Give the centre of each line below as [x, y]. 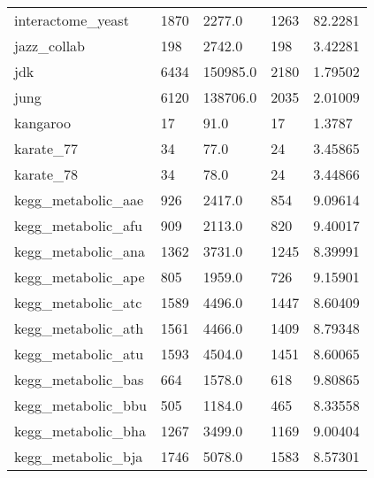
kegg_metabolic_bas [79, 379]
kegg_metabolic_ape [80, 277]
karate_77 [46, 148]
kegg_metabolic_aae [79, 200]
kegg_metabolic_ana [80, 251]
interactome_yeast [72, 20]
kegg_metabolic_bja [79, 456]
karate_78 [46, 174]
